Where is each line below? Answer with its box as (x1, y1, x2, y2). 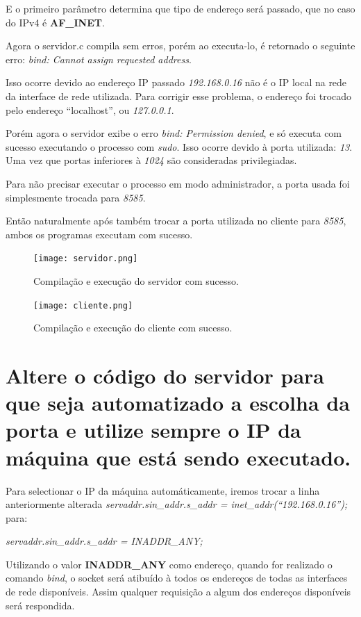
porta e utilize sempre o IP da (6, 416, 301, 444)
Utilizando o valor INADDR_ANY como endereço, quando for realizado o (6, 557, 333, 571)
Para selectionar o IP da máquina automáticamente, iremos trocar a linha (6, 483, 320, 497)
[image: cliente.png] (33, 300, 133, 311)
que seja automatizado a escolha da (6, 388, 350, 417)
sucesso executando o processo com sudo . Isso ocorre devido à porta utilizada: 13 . (6, 139, 353, 154)
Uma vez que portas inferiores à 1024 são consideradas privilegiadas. (6, 153, 297, 167)
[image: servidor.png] (33, 254, 138, 264)
